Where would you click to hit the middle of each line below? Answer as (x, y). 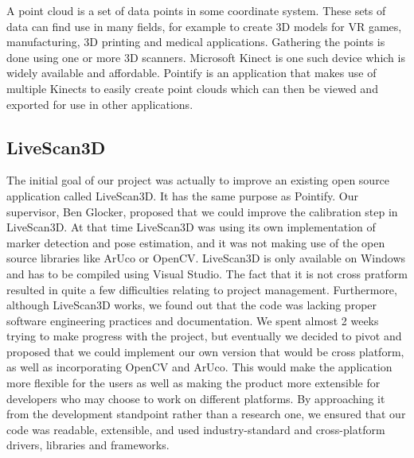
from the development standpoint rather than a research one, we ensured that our (206, 414)
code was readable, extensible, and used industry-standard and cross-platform (196, 429)
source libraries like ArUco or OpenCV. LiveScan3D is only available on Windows (206, 258)
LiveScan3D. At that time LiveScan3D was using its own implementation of (191, 227)
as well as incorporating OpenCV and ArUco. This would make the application (199, 367)
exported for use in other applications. (100, 104)
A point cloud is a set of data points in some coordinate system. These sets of (196, 10)
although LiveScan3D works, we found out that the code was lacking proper (192, 305)
